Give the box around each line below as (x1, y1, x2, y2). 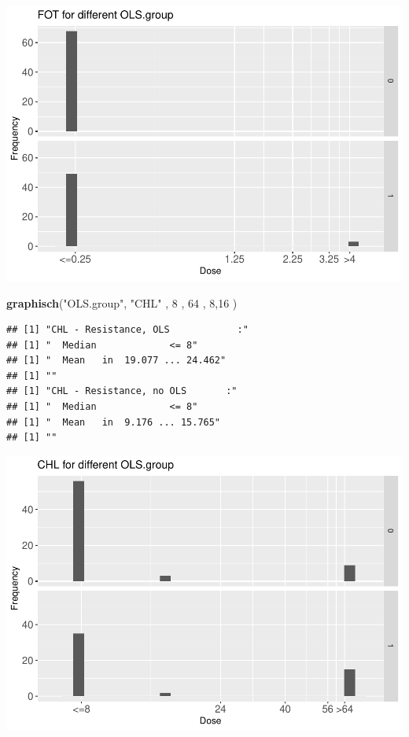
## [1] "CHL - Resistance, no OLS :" (6, 385, 238, 397)
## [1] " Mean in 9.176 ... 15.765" (6, 416, 221, 428)
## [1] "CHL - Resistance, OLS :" (6, 324, 249, 336)
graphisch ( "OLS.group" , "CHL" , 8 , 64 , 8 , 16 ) (6, 294, 238, 311)
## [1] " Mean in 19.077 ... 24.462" (6, 355, 227, 367)
